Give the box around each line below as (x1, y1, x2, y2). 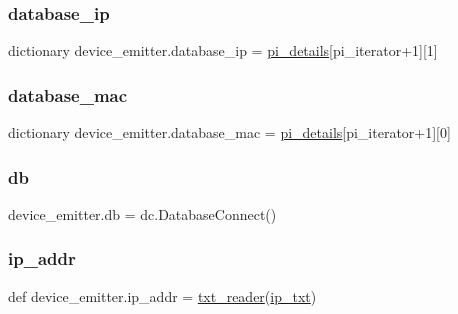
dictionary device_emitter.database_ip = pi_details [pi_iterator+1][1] (8, 40, 438, 61)
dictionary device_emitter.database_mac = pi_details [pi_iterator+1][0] (8, 122, 451, 143)
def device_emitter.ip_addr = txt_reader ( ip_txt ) (8, 285, 317, 306)
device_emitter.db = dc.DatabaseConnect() (8, 203, 277, 224)
